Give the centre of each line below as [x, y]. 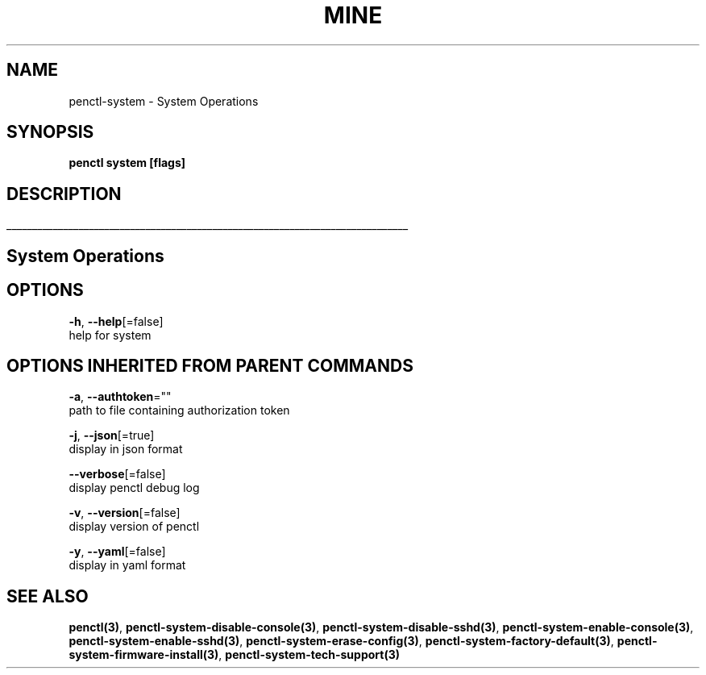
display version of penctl [134, 527]
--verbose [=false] [117, 474]
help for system [110, 335]
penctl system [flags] [127, 163]
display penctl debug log [134, 488]
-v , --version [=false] [125, 513]
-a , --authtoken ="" [120, 397]
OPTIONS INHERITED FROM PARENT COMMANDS [210, 365]
